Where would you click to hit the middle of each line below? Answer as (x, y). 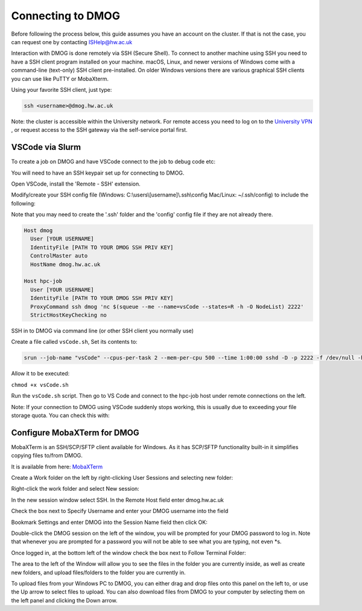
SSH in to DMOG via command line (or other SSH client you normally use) (103, 331)
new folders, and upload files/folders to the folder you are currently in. (98, 572)
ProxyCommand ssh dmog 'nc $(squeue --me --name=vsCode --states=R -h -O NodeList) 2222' (167, 306)
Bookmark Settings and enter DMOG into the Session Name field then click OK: (109, 522)
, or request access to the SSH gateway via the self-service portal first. (99, 130)
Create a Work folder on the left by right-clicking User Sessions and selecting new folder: (122, 477)
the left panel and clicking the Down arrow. (64, 600)
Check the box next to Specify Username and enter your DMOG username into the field (120, 511)
